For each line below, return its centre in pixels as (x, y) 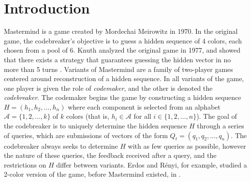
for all (142, 116)
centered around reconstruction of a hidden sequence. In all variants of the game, (124, 78)
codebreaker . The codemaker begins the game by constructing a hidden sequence (123, 97)
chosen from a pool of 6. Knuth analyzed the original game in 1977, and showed (122, 50)
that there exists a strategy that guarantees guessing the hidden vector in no (118, 59)
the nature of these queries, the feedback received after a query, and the (110, 155)
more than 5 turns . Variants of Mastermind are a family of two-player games (118, 69)
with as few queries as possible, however (187, 146)
